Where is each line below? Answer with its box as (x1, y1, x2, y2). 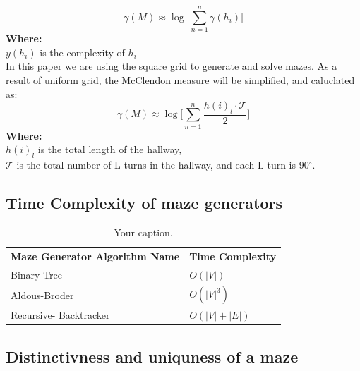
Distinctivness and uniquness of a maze (6, 345, 299, 367)
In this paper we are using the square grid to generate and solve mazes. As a (6, 59, 337, 73)
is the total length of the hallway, (37, 142, 182, 157)
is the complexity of (40, 44, 125, 59)
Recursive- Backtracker (11, 308, 110, 322)
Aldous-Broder (11, 287, 74, 302)
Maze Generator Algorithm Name (11, 249, 180, 264)
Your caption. (114, 224, 173, 239)
